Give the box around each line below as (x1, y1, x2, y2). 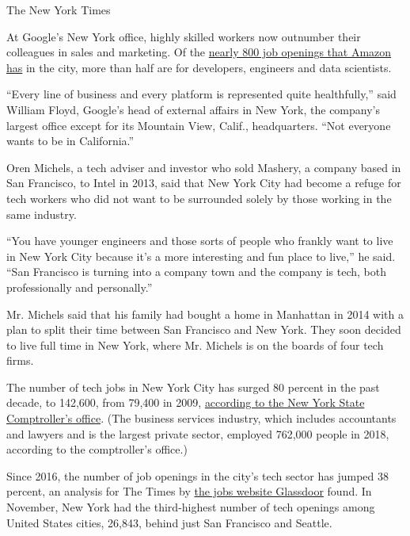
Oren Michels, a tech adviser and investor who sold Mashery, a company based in (6, 159, 401, 175)
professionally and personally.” (6, 278, 153, 295)
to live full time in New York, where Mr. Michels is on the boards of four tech (6, 336, 384, 353)
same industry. (6, 205, 77, 222)
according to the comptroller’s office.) (6, 441, 188, 458)
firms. (6, 352, 34, 369)
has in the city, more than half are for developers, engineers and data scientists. (6, 59, 392, 75)
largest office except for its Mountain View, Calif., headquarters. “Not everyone (6, 117, 391, 133)
